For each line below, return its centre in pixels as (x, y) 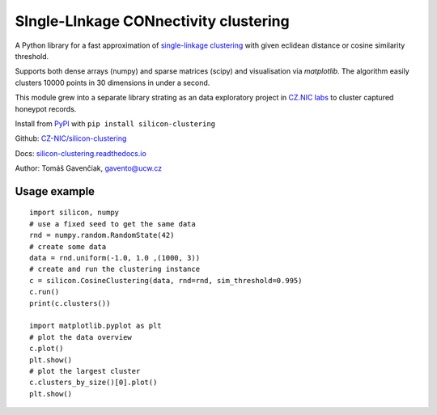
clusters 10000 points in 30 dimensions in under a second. (112, 83)
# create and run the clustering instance (115, 269)
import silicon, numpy (74, 213)
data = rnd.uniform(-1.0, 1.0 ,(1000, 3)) (115, 258)
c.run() (45, 292)
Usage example (55, 191)
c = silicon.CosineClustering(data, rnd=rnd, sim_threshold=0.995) (166, 280)
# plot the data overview (81, 337)
